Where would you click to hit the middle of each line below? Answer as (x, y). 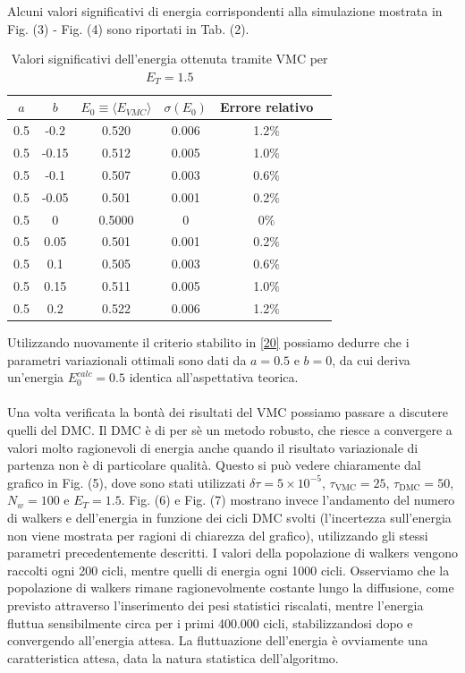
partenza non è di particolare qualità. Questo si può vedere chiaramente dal (214, 465)
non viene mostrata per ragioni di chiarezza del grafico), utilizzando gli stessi (218, 535)
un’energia (36, 377)
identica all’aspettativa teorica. (214, 377)
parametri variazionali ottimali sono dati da (127, 359)
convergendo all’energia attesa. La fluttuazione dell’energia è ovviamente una (218, 640)
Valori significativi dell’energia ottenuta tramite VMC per (169, 59)
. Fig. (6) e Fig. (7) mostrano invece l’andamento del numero (288, 500)
